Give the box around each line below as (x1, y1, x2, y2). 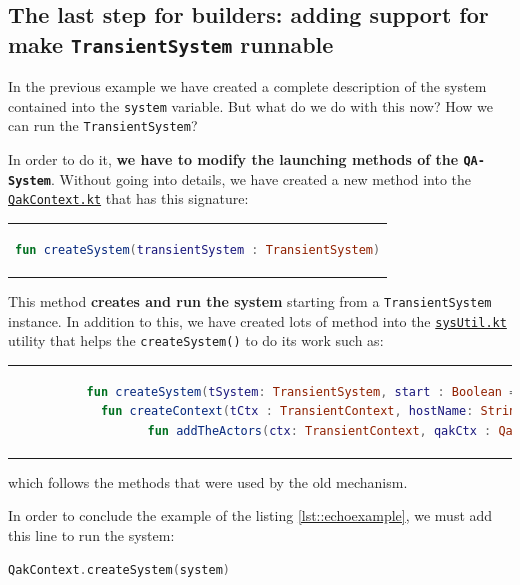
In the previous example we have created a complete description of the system (8, 76, 487, 97)
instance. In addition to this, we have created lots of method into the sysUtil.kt (8, 310, 507, 331)
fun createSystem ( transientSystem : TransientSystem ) (15, 242, 381, 257)
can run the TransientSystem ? (8, 115, 198, 136)
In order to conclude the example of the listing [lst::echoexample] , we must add (8, 505, 493, 526)
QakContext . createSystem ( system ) (8, 562, 230, 577)
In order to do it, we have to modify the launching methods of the (8, 149, 459, 170)
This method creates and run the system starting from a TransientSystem (8, 290, 492, 311)
